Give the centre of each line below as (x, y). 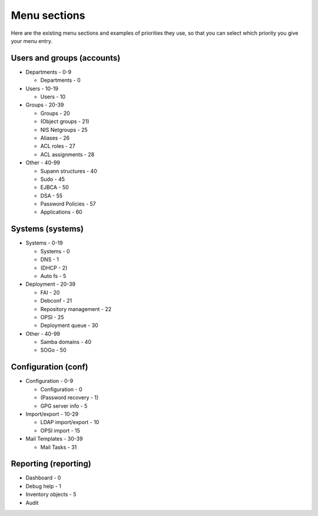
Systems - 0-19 (44, 243)
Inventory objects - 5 (51, 494)
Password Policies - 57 (68, 204)
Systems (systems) (47, 229)
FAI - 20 (50, 292)
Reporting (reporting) (51, 464)
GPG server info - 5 (64, 406)
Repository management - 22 (76, 309)
